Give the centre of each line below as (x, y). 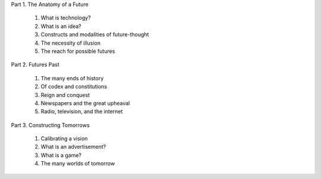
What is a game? (61, 155)
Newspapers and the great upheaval (85, 103)
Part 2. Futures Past (35, 65)
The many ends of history (72, 78)
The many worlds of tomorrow (78, 164)
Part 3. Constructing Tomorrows (50, 125)
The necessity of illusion (71, 43)
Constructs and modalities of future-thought (95, 34)
